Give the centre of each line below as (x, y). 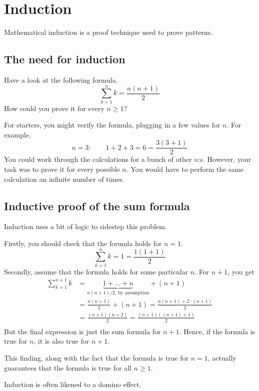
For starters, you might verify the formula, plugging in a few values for (112, 125)
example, (18, 134)
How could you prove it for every (54, 108)
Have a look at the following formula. (61, 79)
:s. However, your (225, 159)
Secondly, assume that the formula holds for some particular (96, 271)
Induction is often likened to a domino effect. (73, 384)
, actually (222, 357)
